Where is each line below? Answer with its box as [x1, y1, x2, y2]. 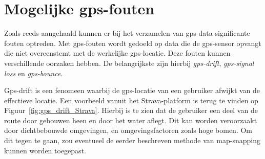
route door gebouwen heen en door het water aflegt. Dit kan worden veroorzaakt [4, 115, 257, 125]
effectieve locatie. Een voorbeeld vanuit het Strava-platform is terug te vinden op [4, 95, 258, 105]
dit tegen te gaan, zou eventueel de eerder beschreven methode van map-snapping [4, 135, 260, 146]
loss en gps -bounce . [4, 67, 63, 78]
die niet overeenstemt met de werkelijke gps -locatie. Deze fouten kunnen [4, 48, 231, 58]
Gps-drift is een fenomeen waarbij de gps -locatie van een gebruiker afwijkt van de [4, 85, 260, 96]
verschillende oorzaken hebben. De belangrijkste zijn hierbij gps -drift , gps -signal [4, 57, 254, 68]
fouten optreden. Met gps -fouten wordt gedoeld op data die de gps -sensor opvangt [4, 37, 261, 48]
